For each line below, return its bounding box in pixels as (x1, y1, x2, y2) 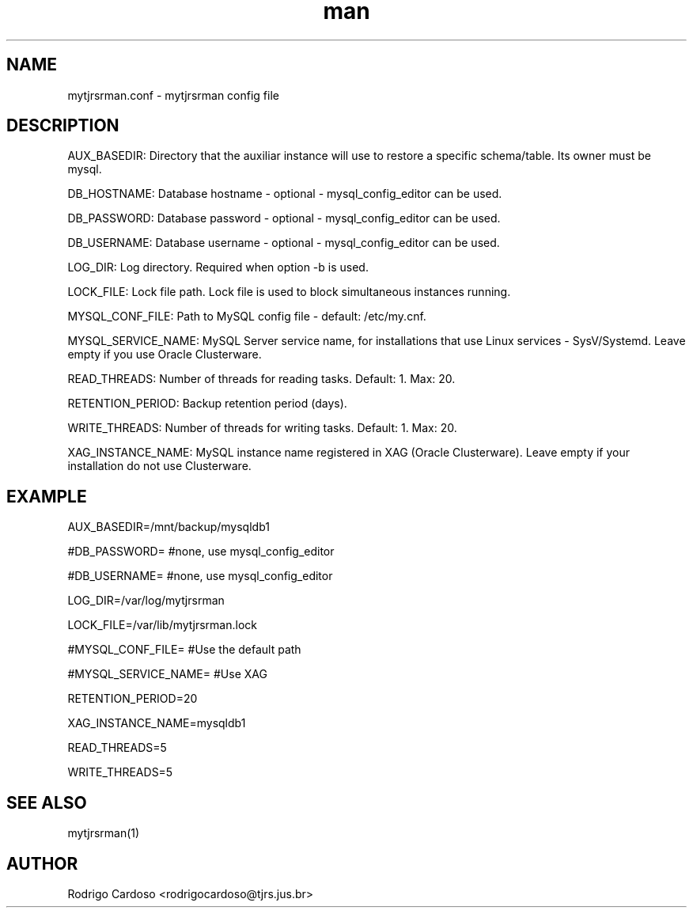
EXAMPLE (6, 486, 87, 506)
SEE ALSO (6, 792, 87, 813)
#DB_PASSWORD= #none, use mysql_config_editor (67, 544, 335, 559)
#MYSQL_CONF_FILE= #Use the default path (67, 643, 301, 657)
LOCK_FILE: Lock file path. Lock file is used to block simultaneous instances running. (67, 285, 511, 299)
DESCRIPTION (6, 116, 119, 136)
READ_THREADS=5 (67, 741, 167, 755)
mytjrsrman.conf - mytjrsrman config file (67, 88, 279, 102)
